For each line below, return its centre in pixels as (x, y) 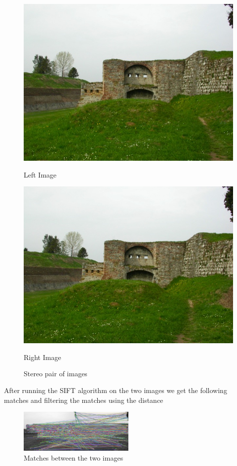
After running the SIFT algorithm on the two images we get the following (116, 390)
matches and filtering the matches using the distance (84, 400)
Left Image (40, 174)
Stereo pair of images (56, 374)
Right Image (42, 357)
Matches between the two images (74, 458)
